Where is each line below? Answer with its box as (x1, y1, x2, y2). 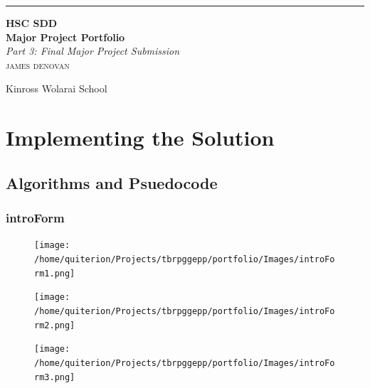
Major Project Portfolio (6, 29, 125, 44)
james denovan (6, 57, 70, 72)
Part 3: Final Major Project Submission (6, 43, 180, 58)
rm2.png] (34, 320, 75, 330)
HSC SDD (6, 16, 58, 30)
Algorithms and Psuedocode (6, 171, 218, 193)
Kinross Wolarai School (6, 81, 107, 96)
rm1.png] (34, 268, 75, 279)
